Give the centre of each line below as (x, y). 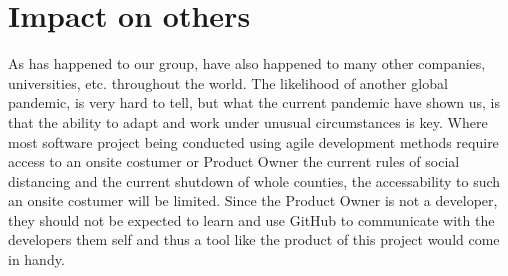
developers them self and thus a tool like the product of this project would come (254, 239)
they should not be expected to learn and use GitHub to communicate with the (251, 219)
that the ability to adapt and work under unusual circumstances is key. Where (248, 121)
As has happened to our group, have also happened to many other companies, (247, 63)
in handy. (36, 259)
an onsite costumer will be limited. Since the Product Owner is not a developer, (253, 200)
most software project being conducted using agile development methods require (253, 141)
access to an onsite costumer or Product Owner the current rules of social (234, 161)
